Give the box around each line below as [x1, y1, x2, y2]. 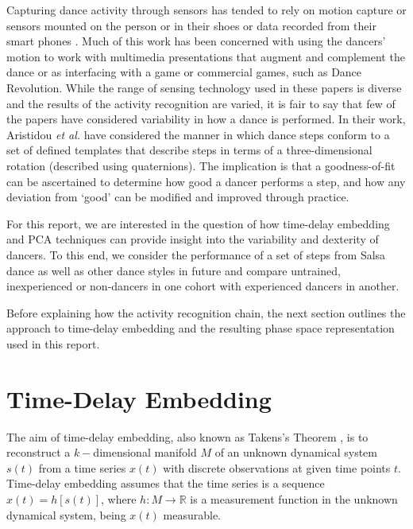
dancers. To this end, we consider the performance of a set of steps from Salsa [6, 246, 386, 263]
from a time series [38, 459, 126, 476]
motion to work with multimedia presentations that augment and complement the [6, 48, 405, 64]
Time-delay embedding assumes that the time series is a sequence [6, 475, 325, 492]
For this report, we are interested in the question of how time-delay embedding [6, 215, 390, 231]
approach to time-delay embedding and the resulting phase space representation [6, 320, 395, 336]
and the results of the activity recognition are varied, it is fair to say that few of [6, 95, 396, 111]
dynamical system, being [6, 506, 126, 523]
